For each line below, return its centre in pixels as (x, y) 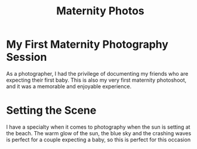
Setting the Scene (51, 111)
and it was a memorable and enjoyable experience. (69, 86)
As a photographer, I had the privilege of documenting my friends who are (97, 73)
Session (27, 57)
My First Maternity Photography (87, 44)
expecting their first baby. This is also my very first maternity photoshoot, (96, 80)
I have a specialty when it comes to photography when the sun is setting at (98, 127)
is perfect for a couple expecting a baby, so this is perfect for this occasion (98, 139)
